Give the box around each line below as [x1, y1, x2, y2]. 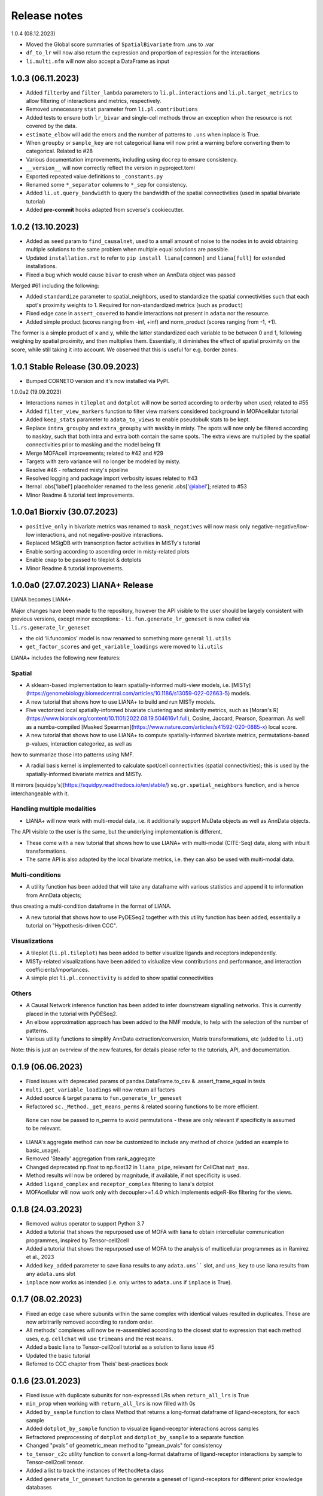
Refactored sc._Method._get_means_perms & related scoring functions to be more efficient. [26, 1103, 260, 1110]
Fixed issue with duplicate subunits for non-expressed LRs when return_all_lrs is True [26, 1391, 249, 1398]
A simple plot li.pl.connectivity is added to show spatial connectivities [26, 974, 214, 981]
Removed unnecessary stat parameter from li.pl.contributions [26, 105, 199, 113]
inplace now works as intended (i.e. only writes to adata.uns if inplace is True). [26, 1278, 233, 1286]
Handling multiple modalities [11, 805, 97, 813]
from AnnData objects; [26, 892, 82, 899]
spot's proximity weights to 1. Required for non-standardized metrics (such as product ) [26, 301, 243, 308]
